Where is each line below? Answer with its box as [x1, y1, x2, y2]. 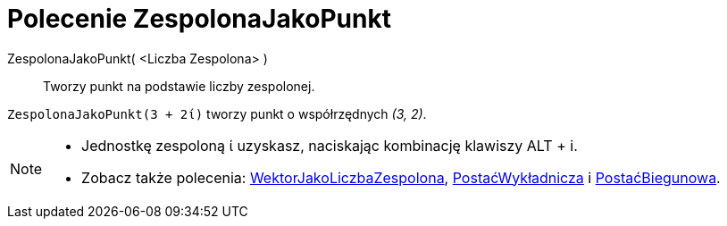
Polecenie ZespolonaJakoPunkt [7, 4, 391, 34]
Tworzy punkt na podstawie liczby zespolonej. [43, 78, 315, 94]
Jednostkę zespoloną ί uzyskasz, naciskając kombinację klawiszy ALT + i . [81, 136, 578, 155]
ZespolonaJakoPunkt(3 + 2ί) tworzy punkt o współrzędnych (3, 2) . [7, 105, 427, 121]
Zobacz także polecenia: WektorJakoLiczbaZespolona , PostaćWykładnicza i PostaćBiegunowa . [81, 168, 721, 187]
